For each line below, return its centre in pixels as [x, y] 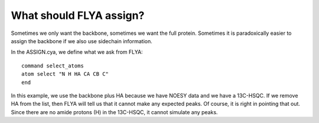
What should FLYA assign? [78, 15]
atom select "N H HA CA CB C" [65, 74]
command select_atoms [53, 66]
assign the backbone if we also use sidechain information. [82, 41]
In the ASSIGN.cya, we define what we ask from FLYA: [77, 52]
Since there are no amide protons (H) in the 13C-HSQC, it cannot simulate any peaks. [114, 112]
